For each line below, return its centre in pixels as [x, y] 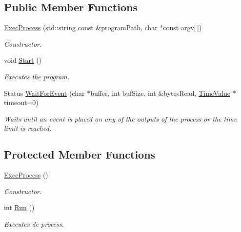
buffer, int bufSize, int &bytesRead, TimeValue [161, 93]
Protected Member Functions [80, 154]
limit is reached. [28, 128]
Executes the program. [37, 76]
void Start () [23, 60]
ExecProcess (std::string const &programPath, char [81, 27]
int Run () [19, 207]
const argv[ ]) [182, 27]
